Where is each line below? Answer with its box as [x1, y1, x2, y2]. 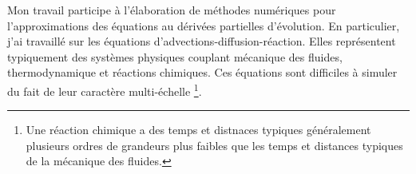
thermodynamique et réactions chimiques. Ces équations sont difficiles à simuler [7, 64, 398, 81]
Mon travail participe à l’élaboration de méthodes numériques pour [7, 2, 336, 18]
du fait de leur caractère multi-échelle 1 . [7, 80, 202, 99]
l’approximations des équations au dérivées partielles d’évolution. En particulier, [7, 17, 400, 34]
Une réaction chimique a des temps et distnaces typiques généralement [26, 121, 371, 138]
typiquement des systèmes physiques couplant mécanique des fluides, [7, 48, 343, 65]
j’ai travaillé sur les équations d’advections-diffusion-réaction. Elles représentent [7, 33, 396, 49]
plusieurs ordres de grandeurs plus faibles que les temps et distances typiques [26, 136, 403, 153]
